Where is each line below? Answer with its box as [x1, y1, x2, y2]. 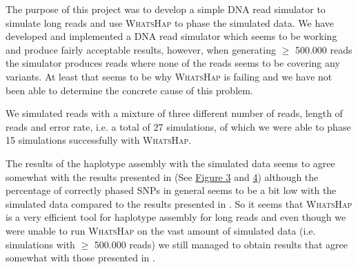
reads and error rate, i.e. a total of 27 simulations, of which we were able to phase [6, 119, 351, 133]
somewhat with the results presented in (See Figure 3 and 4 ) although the [6, 169, 319, 184]
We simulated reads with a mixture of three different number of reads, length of [6, 106, 343, 120]
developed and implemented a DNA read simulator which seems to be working [6, 29, 337, 43]
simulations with [6, 237, 75, 251]
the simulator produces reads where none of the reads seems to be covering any [6, 56, 340, 70]
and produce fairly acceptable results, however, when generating [6, 42, 276, 56]
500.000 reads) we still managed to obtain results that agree [94, 237, 348, 251]
